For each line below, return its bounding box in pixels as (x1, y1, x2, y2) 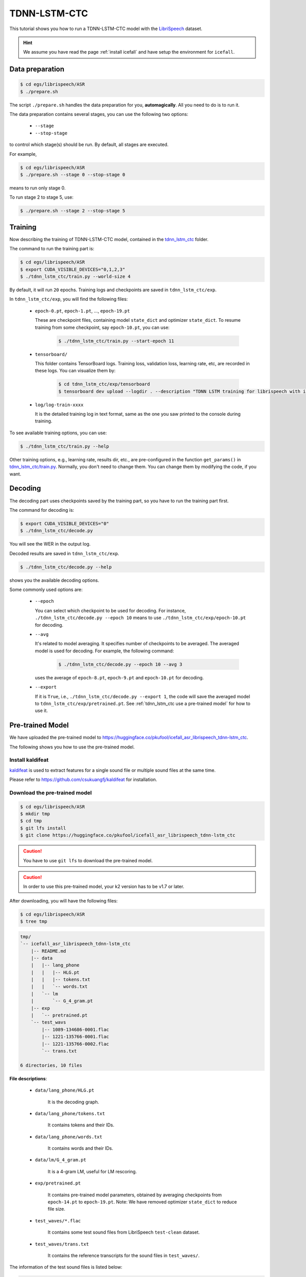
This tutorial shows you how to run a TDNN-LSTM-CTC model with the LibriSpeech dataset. (9, 26, 202, 32)
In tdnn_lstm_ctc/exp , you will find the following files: (9, 296, 128, 302)
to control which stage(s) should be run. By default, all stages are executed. (9, 141, 169, 148)
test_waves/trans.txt (35, 1241, 89, 1247)
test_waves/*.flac (35, 1218, 81, 1223)
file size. (47, 1206, 66, 1212)
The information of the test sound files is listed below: (9, 1264, 122, 1270)
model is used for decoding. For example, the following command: (35, 648, 174, 654)
